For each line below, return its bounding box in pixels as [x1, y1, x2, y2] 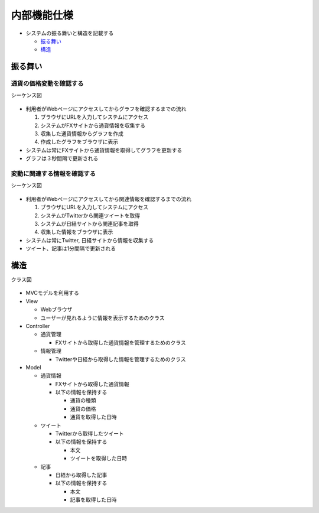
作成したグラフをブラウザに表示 [40, 138, 118, 145]
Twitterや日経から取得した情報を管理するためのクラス [55, 355, 186, 363]
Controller [25, 322, 50, 329]
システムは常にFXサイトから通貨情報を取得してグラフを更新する [25, 147, 183, 154]
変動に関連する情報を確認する [11, 169, 96, 177]
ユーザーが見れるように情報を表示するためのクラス [40, 314, 165, 322]
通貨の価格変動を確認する [11, 80, 84, 88]
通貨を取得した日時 [70, 414, 117, 421]
